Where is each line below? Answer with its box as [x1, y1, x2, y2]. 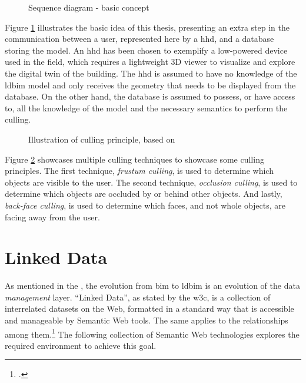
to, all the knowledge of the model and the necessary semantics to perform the [5, 101, 288, 114]
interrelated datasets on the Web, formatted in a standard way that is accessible [5, 302, 294, 315]
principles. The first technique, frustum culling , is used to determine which [5, 164, 274, 177]
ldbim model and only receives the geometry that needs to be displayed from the [5, 78, 296, 91]
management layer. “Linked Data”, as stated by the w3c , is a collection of [5, 290, 271, 303]
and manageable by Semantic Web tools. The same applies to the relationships [5, 314, 288, 326]
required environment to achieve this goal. [5, 339, 157, 351]
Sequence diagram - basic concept [28, 1, 149, 13]
